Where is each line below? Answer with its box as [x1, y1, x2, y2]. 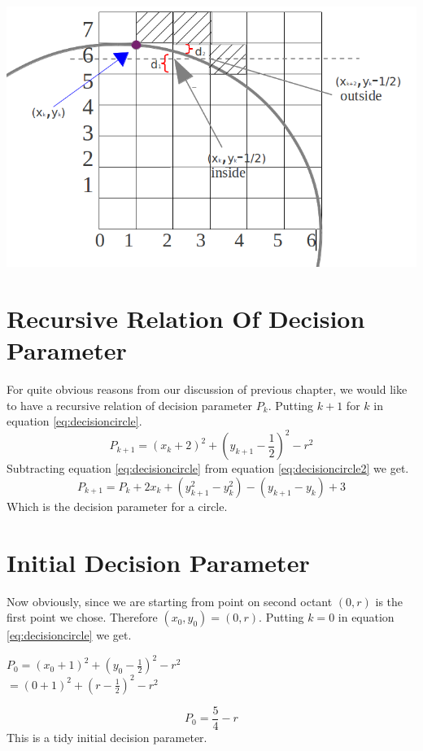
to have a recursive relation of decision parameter [7, 396, 253, 413]
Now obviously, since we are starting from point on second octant [7, 592, 333, 609]
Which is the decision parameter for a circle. [7, 498, 228, 515]
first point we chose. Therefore [7, 609, 158, 626]
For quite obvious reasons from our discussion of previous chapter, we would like [7, 381, 408, 398]
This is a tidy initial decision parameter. [7, 729, 207, 745]
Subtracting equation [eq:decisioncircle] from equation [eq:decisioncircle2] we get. [7, 460, 409, 477]
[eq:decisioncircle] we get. [7, 627, 132, 644]
